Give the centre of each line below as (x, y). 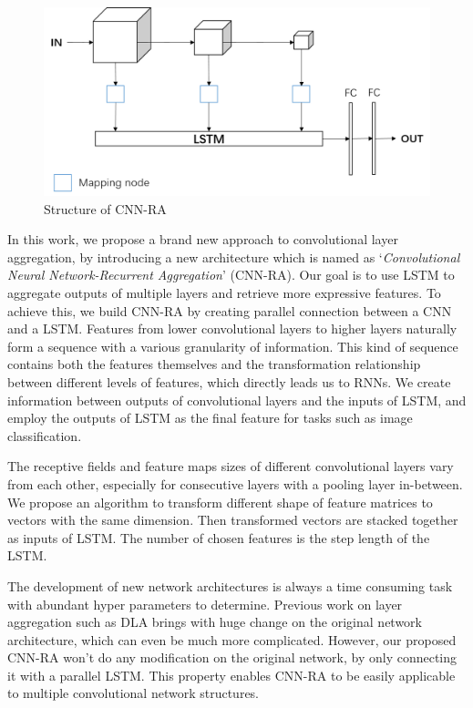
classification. (45, 435)
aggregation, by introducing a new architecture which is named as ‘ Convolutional (234, 257)
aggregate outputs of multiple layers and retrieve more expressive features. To (224, 292)
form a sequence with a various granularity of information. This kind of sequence (233, 346)
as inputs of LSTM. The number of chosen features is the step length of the (219, 537)
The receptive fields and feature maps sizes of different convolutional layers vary (231, 466)
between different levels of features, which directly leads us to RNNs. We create (229, 381)
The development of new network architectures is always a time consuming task (230, 585)
